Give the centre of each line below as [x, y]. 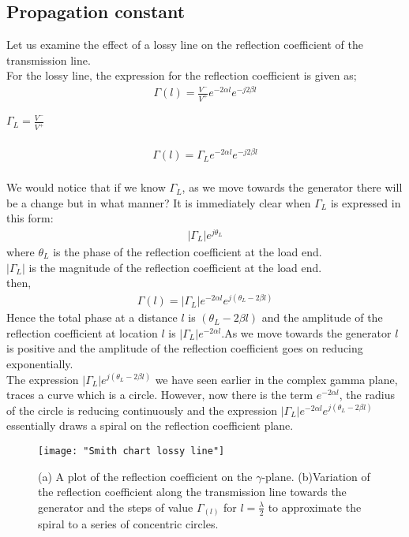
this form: [30, 218]
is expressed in [366, 202]
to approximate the [315, 507]
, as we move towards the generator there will [292, 187]
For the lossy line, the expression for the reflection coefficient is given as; [182, 75]
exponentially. [40, 364]
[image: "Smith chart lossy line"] [131, 451]
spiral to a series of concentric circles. [128, 524]
